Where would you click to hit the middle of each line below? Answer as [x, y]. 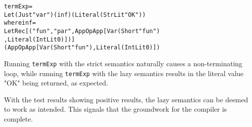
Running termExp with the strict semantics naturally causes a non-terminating [123, 63]
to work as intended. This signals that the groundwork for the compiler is [116, 109]
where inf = [20, 23]
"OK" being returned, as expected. [56, 83]
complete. [19, 119]
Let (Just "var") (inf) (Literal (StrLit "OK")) [75, 15]
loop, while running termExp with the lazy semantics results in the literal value [124, 73]
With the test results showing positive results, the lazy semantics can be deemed [126, 99]
